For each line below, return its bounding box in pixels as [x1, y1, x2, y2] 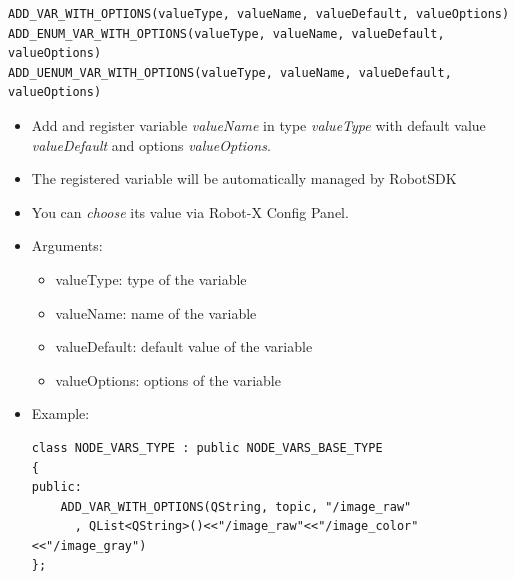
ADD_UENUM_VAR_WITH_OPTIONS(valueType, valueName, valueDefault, [8, 65, 452, 80]
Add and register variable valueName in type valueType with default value [31, 114, 486, 135]
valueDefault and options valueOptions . [31, 134, 271, 155]
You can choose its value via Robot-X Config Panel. [31, 201, 349, 222]
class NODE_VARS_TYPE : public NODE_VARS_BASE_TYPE [31, 440, 383, 455]
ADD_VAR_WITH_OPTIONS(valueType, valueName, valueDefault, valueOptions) [8, 7, 510, 21]
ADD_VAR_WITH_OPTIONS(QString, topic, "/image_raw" [60, 499, 412, 514]
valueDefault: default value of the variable [55, 336, 313, 357]
